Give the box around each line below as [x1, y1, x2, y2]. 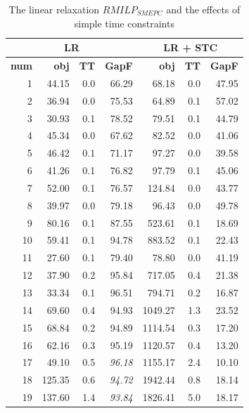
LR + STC [163, 40, 218, 55]
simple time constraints [74, 15, 174, 30]
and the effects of [166, 2, 241, 16]
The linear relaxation [8, 2, 100, 16]
